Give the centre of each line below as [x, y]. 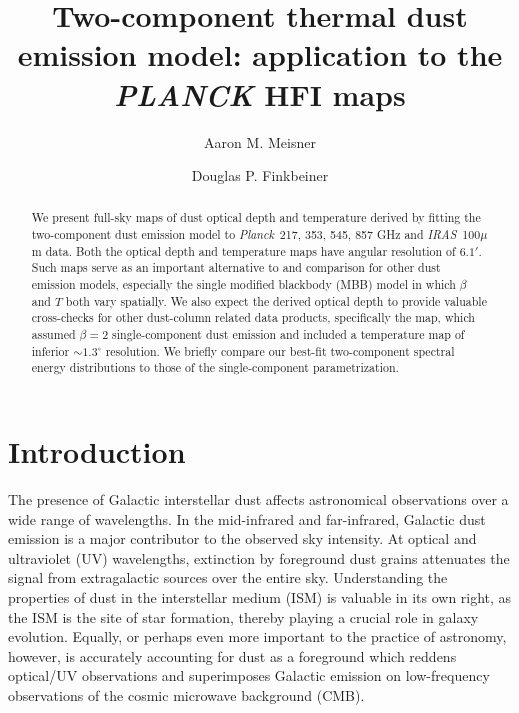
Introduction [97, 451]
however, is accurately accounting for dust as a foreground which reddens [232, 655]
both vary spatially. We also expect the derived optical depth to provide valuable [276, 300]
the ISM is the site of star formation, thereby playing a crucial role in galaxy [243, 616]
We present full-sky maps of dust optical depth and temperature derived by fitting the [256, 217]
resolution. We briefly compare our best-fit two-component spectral [280, 350]
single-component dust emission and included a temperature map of [288, 334]
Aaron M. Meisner [260, 141]
